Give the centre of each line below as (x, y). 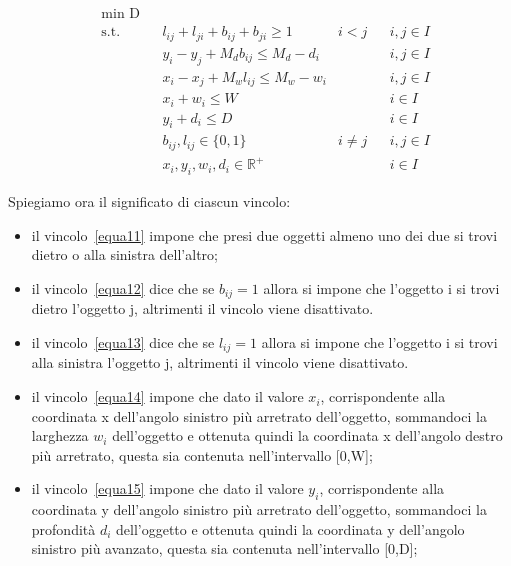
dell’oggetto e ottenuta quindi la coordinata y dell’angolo (290, 528)
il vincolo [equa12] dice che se (123, 287)
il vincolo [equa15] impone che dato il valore (167, 488)
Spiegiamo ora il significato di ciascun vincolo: (149, 201)
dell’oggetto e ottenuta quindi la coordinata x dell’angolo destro (307, 435)
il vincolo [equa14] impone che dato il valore (167, 396)
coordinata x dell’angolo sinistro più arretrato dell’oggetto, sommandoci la (259, 415)
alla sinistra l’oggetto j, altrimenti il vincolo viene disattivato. (220, 362)
